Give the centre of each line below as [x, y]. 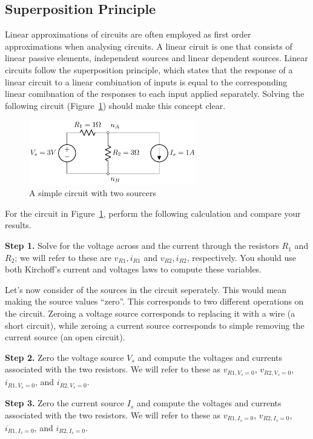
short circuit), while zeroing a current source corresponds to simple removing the [155, 325]
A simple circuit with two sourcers [93, 193]
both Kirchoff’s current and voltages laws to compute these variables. [133, 269]
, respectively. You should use [242, 257]
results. [18, 225]
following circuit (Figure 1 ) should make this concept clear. [115, 105]
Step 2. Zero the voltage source [64, 357]
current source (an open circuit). [65, 337]
